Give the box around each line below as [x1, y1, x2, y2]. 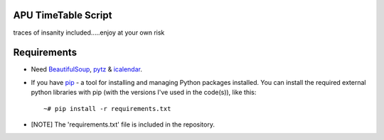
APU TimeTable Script [13, 9, 112, 21]
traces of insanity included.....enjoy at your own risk [13, 28, 165, 37]
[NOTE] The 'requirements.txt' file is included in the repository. [31, 120, 215, 129]
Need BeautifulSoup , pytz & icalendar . [31, 65, 142, 74]
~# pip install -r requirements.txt [43, 105, 171, 112]
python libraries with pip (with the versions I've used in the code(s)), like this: [31, 88, 257, 97]
